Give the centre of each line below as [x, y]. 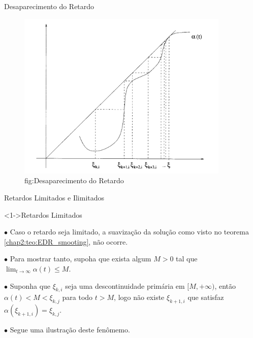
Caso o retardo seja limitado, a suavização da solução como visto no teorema [129, 232]
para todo [77, 297]
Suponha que [30, 285]
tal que [187, 259]
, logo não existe [139, 297]
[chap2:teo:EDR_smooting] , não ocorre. [66, 241]
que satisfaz [206, 297]
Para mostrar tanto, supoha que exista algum [81, 259]
